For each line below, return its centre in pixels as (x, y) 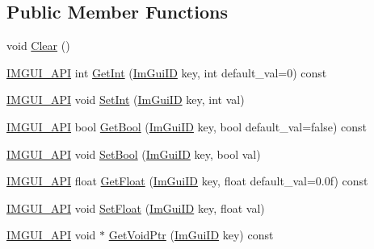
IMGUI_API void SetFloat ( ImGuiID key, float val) (136, 207)
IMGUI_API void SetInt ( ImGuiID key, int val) (126, 100)
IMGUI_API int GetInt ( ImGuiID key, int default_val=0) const (167, 72)
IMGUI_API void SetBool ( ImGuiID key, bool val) (134, 154)
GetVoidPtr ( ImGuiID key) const (191, 235)
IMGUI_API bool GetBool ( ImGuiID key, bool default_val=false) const (187, 126)
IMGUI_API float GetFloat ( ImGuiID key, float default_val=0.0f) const (187, 181)
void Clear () (38, 46)
